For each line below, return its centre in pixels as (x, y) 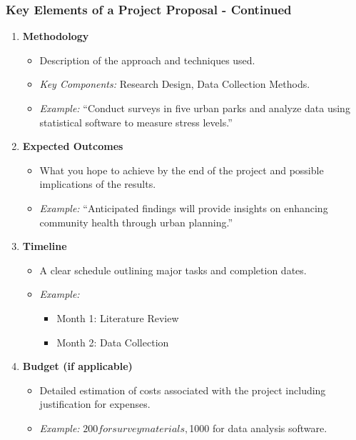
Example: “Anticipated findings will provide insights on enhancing (184, 207)
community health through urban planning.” (136, 222)
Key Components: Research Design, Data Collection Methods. (175, 84)
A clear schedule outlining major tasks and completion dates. (173, 270)
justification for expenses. (95, 404)
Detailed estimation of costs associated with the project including (183, 390)
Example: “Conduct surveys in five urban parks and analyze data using (195, 108)
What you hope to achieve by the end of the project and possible (182, 170)
